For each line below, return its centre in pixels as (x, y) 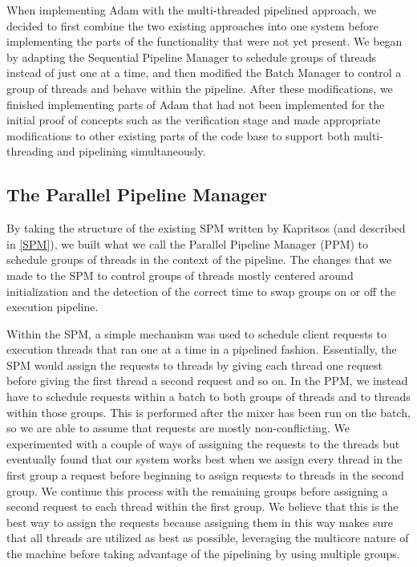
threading (30, 151)
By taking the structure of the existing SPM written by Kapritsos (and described (206, 228)
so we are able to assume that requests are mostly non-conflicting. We (178, 428)
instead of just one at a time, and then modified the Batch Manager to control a (204, 73)
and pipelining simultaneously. (132, 151)
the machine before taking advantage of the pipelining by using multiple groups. (203, 554)
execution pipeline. (53, 307)
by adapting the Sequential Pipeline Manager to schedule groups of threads (192, 57)
